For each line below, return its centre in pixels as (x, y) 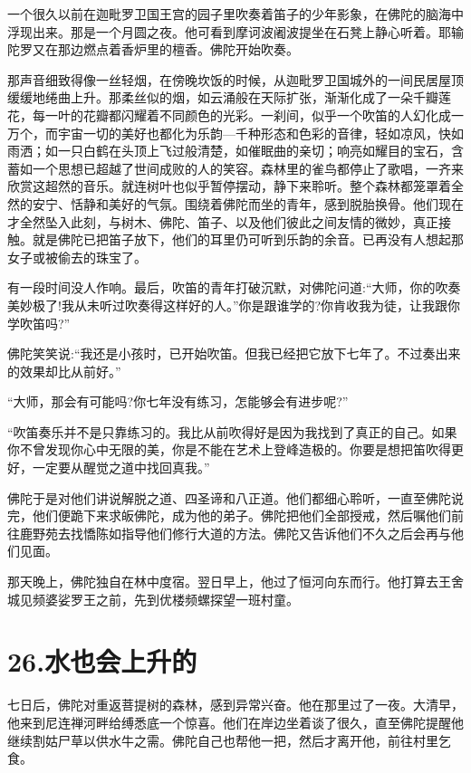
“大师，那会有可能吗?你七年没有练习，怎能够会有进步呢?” (178, 401)
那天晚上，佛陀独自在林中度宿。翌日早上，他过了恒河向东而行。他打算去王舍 (235, 582)
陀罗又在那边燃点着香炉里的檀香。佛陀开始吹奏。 (153, 49)
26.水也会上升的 (102, 661)
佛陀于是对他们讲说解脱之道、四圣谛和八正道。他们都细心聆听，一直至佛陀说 (235, 497)
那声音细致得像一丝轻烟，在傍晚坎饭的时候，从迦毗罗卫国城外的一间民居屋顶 (235, 79)
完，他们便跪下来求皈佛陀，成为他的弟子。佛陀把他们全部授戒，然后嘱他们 (229, 515)
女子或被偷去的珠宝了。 (77, 257)
